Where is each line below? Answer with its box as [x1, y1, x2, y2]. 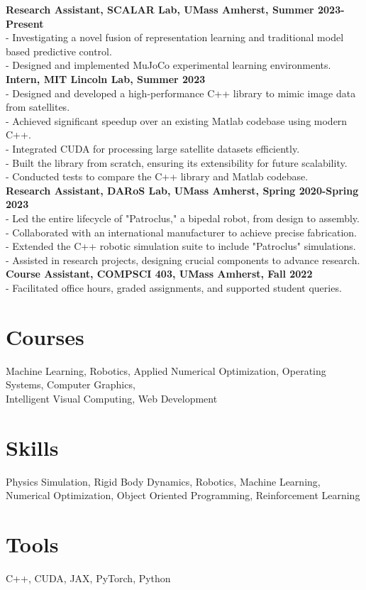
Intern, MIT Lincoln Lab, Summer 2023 [6, 71, 206, 86]
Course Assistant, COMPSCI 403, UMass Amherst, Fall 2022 [6, 266, 313, 281]
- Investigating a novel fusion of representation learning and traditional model [6, 30, 344, 45]
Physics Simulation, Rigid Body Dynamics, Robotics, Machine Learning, [6, 474, 321, 488]
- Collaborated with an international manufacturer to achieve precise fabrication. [6, 224, 357, 239]
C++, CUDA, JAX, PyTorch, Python [6, 570, 171, 585]
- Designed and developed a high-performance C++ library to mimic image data [6, 85, 356, 100]
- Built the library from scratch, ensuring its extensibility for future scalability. [6, 155, 348, 170]
